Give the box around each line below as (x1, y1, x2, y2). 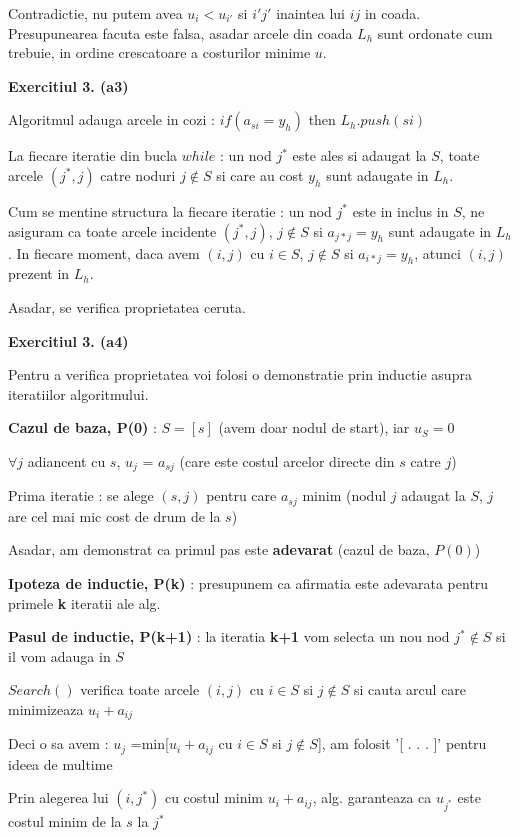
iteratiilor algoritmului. (8, 383, 149, 404)
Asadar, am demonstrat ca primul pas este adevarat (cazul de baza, (8, 539, 430, 560)
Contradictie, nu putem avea (8, 3, 183, 23)
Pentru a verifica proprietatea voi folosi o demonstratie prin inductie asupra (8, 364, 472, 385)
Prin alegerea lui (8, 787, 109, 808)
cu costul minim (164, 787, 264, 808)
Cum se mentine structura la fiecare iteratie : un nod (8, 200, 332, 221)
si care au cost (216, 164, 304, 185)
